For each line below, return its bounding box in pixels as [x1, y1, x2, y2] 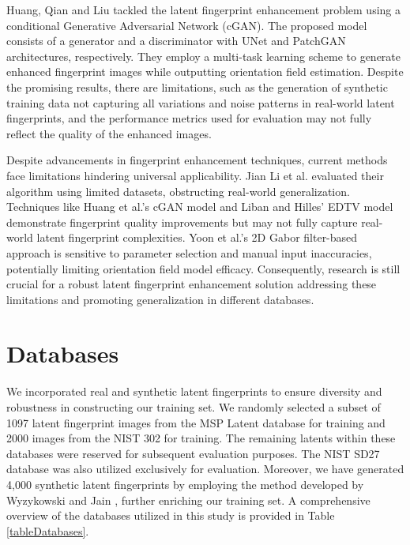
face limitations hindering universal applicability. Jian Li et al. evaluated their [6, 167, 384, 183]
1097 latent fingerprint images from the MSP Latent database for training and [6, 414, 386, 430]
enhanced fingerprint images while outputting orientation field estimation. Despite [6, 63, 404, 80]
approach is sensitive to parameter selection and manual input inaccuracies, [6, 244, 372, 261]
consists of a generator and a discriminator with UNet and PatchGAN [6, 32, 346, 49]
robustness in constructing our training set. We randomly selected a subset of [6, 399, 381, 415]
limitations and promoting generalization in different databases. [6, 291, 314, 307]
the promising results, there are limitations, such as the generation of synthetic [6, 78, 388, 95]
